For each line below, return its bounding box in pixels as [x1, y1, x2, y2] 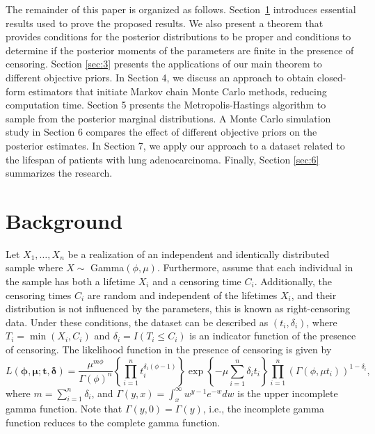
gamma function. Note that [6, 401, 122, 416]
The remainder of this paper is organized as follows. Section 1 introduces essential [6, 2, 356, 16]
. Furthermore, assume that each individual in [157, 260, 353, 275]
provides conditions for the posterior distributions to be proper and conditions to [6, 29, 351, 44]
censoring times [6, 287, 72, 302]
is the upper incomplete [237, 385, 338, 400]
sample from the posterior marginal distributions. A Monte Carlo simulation [6, 111, 331, 125]
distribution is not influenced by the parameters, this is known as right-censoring [6, 301, 351, 316]
